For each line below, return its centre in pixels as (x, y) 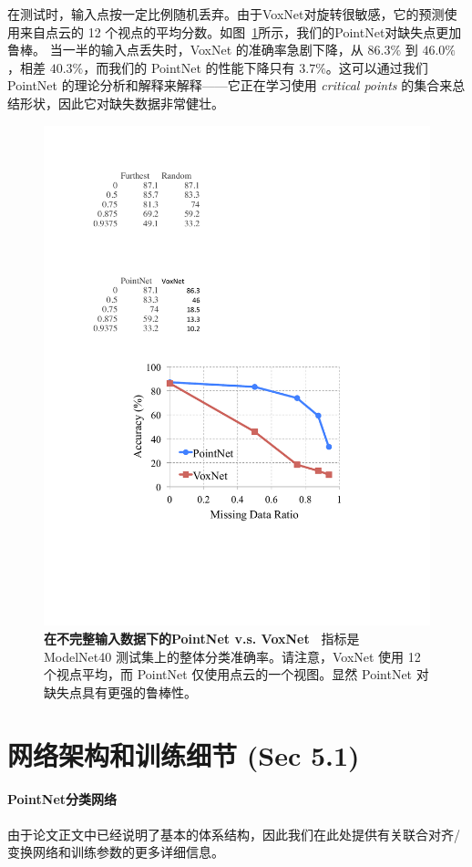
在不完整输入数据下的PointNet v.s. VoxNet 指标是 (202, 639)
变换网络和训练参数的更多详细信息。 (116, 852)
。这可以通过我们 (377, 67)
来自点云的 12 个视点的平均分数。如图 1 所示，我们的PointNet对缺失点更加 (241, 31)
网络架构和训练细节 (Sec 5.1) (184, 754)
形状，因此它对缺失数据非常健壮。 (122, 103)
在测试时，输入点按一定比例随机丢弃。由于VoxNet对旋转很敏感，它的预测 (226, 14)
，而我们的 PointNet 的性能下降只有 (189, 67)
